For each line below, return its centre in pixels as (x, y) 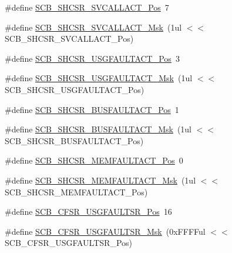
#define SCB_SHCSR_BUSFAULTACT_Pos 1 (92, 109)
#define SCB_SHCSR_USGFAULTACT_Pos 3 (92, 58)
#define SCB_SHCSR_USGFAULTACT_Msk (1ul (99, 78)
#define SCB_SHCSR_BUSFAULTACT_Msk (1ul (98, 129)
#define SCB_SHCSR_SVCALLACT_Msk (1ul (93, 27)
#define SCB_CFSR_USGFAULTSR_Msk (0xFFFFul (105, 231)
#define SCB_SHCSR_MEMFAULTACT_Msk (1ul (100, 180)
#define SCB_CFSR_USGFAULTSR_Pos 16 (88, 212)
